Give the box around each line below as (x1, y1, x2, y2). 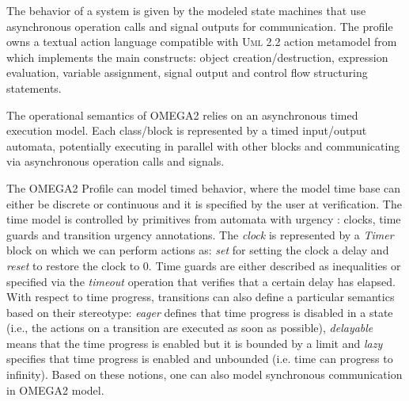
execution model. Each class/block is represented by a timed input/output (6, 122, 367, 139)
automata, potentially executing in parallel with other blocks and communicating (6, 137, 400, 154)
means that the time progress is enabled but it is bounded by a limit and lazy (6, 334, 383, 351)
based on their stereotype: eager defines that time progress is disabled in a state (6, 304, 393, 320)
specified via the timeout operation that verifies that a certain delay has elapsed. (6, 273, 396, 289)
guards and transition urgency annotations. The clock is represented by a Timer (6, 226, 394, 243)
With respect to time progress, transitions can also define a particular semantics (6, 288, 395, 305)
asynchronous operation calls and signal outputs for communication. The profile (6, 17, 393, 34)
